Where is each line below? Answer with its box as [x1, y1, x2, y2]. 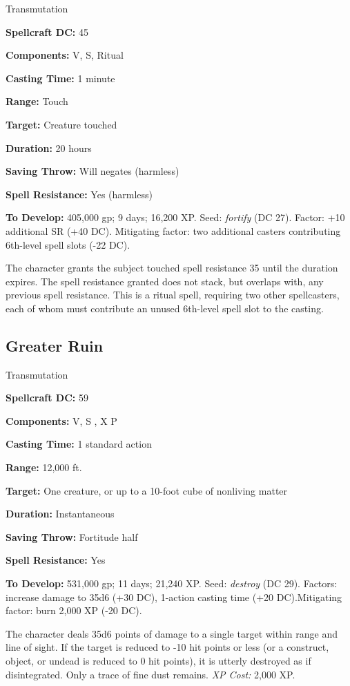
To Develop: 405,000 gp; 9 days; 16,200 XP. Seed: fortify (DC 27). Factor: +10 [6, 210, 345, 225]
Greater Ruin [6, 334, 104, 356]
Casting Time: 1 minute [6, 70, 115, 85]
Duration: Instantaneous [6, 506, 115, 521]
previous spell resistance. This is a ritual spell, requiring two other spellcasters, [6, 287, 340, 302]
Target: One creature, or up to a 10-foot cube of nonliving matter [6, 483, 288, 497]
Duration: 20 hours [6, 140, 92, 155]
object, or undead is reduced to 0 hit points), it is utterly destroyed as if [6, 654, 311, 668]
